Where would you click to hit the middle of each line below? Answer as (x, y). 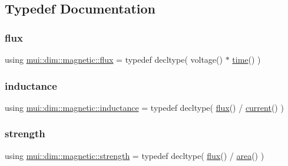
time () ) (246, 59)
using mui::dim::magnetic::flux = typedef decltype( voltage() (114, 59)
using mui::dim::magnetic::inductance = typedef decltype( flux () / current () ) (144, 107)
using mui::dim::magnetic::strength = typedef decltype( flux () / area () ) (135, 155)
